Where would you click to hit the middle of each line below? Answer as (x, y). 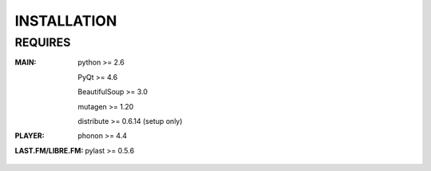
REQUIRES (43, 42)
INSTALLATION (66, 21)
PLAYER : (30, 136)
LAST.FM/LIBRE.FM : (49, 150)
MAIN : (26, 62)
